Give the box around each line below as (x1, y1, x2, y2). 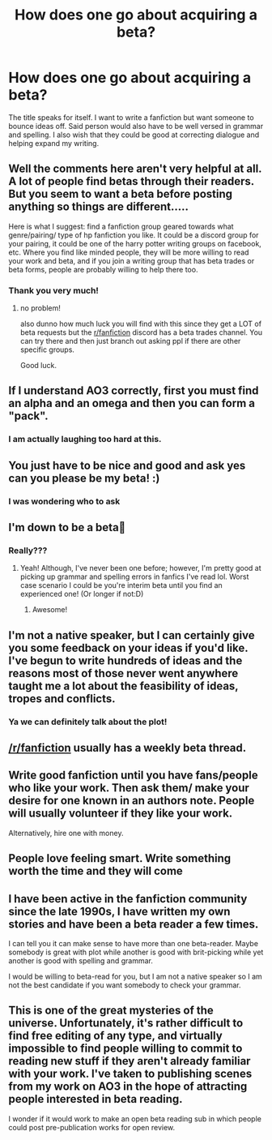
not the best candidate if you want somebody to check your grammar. (8, 980, 241, 990)
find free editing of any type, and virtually (8, 1029, 223, 1043)
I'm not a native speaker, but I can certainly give (8, 628, 255, 642)
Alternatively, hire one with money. (8, 828, 124, 838)
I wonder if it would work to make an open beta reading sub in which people (8, 1113, 261, 1124)
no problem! (19, 303, 61, 313)
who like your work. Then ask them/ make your (8, 781, 249, 795)
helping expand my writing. (8, 138, 100, 148)
